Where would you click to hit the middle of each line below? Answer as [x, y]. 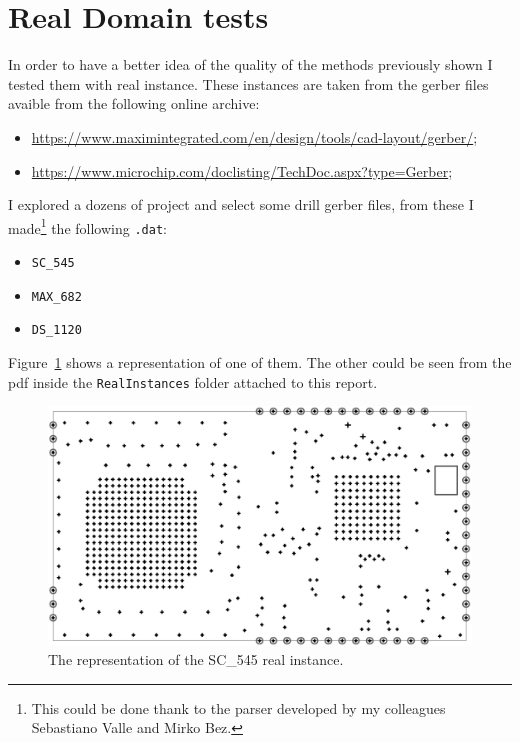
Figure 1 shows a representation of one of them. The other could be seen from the [260, 361]
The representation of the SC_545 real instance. [196, 659]
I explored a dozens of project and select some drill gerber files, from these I [241, 204]
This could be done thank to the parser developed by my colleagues [238, 707]
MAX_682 [56, 296]
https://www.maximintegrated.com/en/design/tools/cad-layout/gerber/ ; [254, 136]
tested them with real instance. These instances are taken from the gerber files [248, 83]
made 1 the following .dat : [87, 226]
